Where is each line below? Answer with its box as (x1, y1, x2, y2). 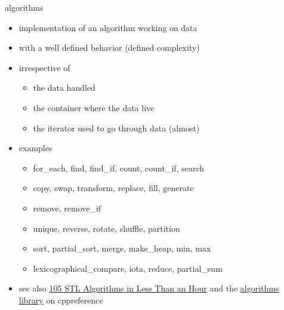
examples (18, 142, 53, 154)
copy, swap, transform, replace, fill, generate (33, 182, 194, 194)
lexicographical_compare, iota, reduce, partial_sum (33, 262, 223, 274)
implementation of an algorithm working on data (18, 21, 197, 33)
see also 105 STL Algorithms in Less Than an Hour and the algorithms (18, 282, 279, 294)
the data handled (33, 81, 95, 94)
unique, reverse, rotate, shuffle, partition (33, 222, 180, 234)
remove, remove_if (33, 201, 101, 214)
